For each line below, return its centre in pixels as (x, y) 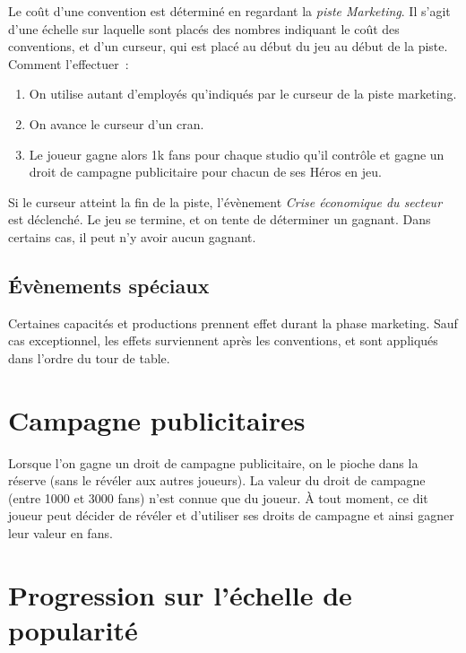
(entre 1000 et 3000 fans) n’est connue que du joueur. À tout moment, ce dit (218, 497)
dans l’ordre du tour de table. (89, 357)
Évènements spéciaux (109, 285)
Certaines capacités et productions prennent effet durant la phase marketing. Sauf (233, 322)
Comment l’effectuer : (69, 63)
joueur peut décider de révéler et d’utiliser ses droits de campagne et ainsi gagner (231, 515)
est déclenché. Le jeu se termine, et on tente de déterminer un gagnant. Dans (220, 219)
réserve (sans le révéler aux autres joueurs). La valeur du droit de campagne (217, 480)
